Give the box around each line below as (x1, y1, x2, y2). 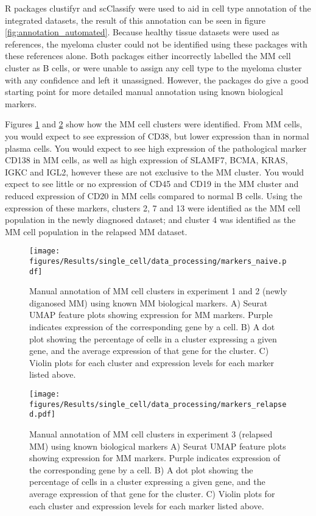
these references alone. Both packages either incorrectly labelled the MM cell (5, 49, 291, 62)
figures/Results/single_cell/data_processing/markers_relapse (29, 400, 287, 409)
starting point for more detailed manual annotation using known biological (5, 85, 283, 98)
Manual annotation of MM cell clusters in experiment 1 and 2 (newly (29, 285, 287, 297)
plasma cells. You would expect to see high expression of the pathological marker (5, 141, 307, 154)
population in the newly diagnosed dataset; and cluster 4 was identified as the (5, 213, 296, 226)
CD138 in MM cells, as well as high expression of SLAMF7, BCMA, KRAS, (5, 154, 288, 166)
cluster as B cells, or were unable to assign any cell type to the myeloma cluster (5, 61, 302, 74)
